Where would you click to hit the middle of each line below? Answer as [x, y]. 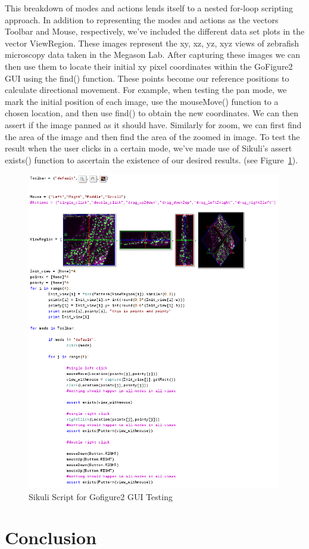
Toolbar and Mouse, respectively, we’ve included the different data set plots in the [155, 31]
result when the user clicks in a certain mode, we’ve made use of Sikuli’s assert [149, 148]
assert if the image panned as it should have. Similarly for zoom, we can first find [153, 124]
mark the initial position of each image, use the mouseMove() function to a [142, 101]
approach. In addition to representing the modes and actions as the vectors [142, 19]
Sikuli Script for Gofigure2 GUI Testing [101, 496]
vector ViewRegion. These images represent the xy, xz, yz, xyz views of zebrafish [152, 43]
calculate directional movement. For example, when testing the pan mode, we [146, 90]
